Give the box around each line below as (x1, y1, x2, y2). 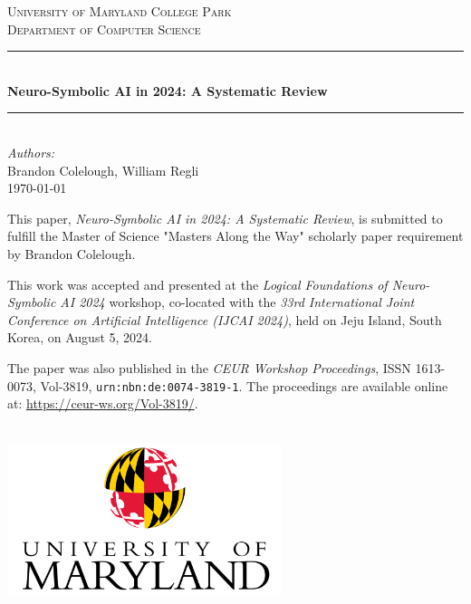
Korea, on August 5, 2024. (7, 328, 152, 347)
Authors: (7, 142, 55, 161)
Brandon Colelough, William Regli (7, 160, 199, 179)
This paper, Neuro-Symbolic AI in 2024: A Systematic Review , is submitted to (7, 208, 443, 227)
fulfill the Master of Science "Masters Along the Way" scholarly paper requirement (7, 226, 464, 245)
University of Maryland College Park (7, 2, 232, 20)
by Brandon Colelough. (7, 244, 136, 263)
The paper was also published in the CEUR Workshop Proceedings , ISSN (7, 358, 411, 377)
